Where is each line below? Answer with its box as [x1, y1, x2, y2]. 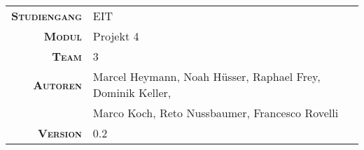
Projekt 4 [92, 28, 139, 44]
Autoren [33, 76, 82, 93]
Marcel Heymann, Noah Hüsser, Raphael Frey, [92, 68, 321, 84]
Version [37, 125, 82, 141]
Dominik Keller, [92, 84, 171, 100]
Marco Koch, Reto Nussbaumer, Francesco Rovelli [92, 105, 339, 121]
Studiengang [11, 8, 82, 24]
